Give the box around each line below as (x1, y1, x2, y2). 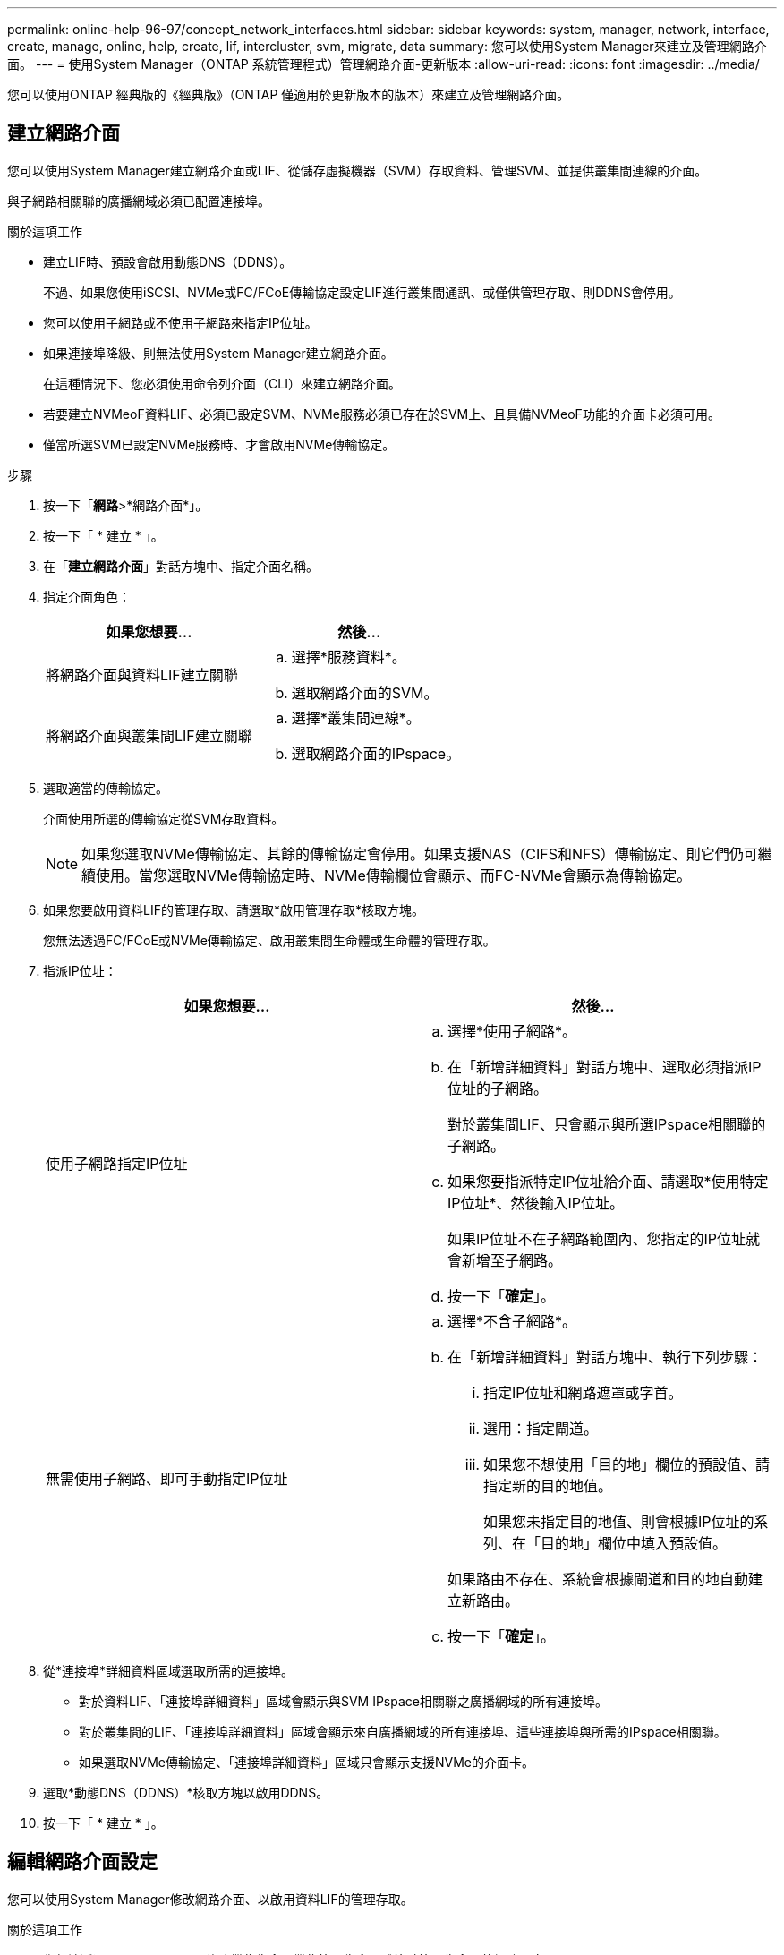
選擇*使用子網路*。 (447, 1021, 577, 1040)
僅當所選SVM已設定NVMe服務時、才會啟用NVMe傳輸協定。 (43, 436, 396, 452)
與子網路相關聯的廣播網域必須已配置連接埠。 (7, 192, 270, 209)
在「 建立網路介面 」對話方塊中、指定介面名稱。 (43, 558, 319, 574)
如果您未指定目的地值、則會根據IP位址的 (483, 1512, 754, 1531)
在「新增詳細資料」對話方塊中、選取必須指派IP (447, 1057, 762, 1076)
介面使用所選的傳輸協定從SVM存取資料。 (43, 810, 285, 826)
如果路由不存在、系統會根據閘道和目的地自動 (447, 1569, 749, 1588)
